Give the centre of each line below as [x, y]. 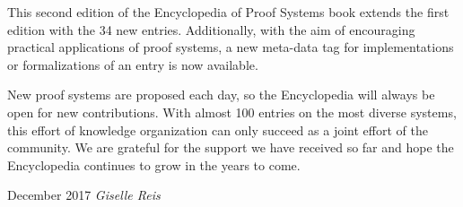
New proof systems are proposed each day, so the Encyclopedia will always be [221, 95]
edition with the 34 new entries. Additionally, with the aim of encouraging [211, 29]
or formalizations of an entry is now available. [133, 64]
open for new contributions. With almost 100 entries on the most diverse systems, [232, 112]
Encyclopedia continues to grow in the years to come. [154, 164]
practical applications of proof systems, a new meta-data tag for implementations [231, 47]
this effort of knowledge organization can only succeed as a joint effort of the [218, 129]
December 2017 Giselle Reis [84, 195]
